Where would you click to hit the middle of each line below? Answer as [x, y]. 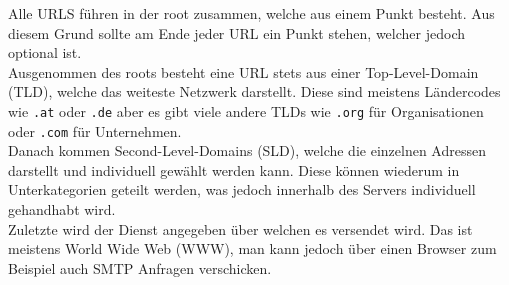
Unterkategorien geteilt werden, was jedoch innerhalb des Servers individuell [242, 189]
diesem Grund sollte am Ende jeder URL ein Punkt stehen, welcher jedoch [236, 32]
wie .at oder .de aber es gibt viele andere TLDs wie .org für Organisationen [246, 110]
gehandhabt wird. [62, 209]
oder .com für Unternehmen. [95, 130]
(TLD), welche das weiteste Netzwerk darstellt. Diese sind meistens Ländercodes [254, 91]
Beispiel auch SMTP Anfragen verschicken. [140, 267]
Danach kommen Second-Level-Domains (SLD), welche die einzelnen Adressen [247, 150]
